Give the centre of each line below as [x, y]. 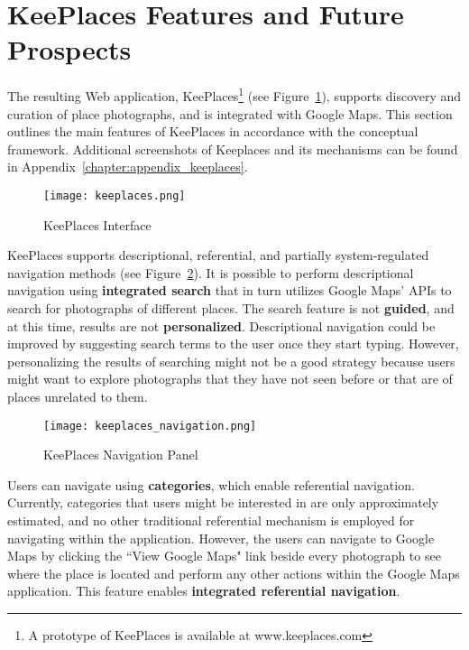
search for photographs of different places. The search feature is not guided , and [231, 307]
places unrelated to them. [78, 396]
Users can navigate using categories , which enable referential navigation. [211, 484]
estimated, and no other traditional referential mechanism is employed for [211, 520]
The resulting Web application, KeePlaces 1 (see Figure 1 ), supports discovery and [234, 94]
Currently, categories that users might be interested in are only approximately [223, 502]
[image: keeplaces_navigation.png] [150, 426]
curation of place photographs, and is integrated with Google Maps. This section [230, 113]
